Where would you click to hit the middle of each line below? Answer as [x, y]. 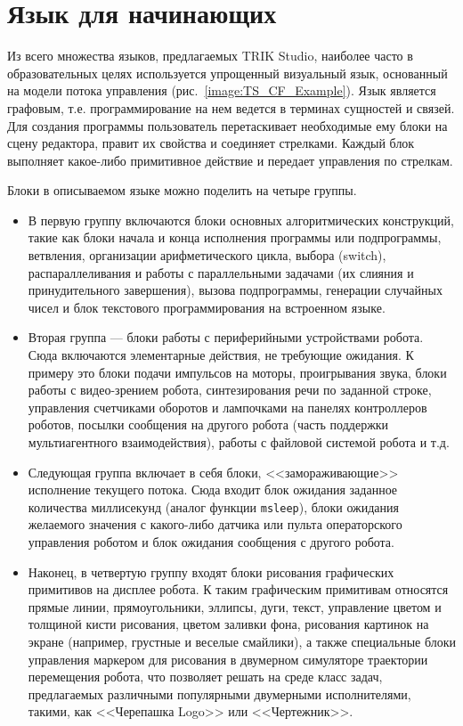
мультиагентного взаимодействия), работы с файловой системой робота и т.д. [239, 442]
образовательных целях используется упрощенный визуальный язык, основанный [227, 73]
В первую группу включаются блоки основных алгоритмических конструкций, [241, 220]
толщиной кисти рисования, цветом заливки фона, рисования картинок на [228, 624]
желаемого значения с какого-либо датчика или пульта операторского [215, 524]
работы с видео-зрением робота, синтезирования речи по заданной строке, [230, 390]
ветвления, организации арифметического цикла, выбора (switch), [207, 255]
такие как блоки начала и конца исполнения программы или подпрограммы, [235, 237]
